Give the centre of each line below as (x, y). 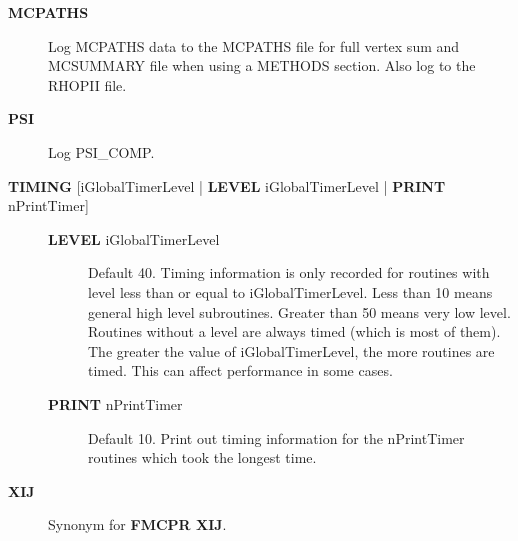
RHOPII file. (87, 84)
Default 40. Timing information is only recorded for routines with (289, 272)
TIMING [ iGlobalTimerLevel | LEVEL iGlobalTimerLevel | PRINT (227, 185)
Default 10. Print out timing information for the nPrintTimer (276, 437)
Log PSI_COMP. (101, 151)
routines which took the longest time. (202, 457)
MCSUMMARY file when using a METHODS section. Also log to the (262, 65)
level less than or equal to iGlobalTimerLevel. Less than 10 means (290, 291)
